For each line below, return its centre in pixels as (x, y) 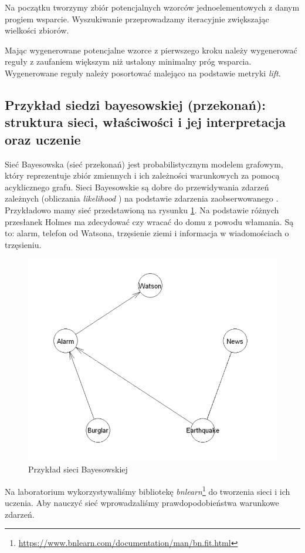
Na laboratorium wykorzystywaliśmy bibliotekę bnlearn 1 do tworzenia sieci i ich (148, 490)
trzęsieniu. (23, 244)
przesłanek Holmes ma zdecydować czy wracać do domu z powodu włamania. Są (149, 221)
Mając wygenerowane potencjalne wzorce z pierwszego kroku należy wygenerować (151, 50)
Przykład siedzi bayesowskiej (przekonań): (135, 104)
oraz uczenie (43, 139)
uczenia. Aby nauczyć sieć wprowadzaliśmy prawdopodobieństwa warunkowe (142, 503)
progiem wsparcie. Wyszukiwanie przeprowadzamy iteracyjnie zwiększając (137, 19)
